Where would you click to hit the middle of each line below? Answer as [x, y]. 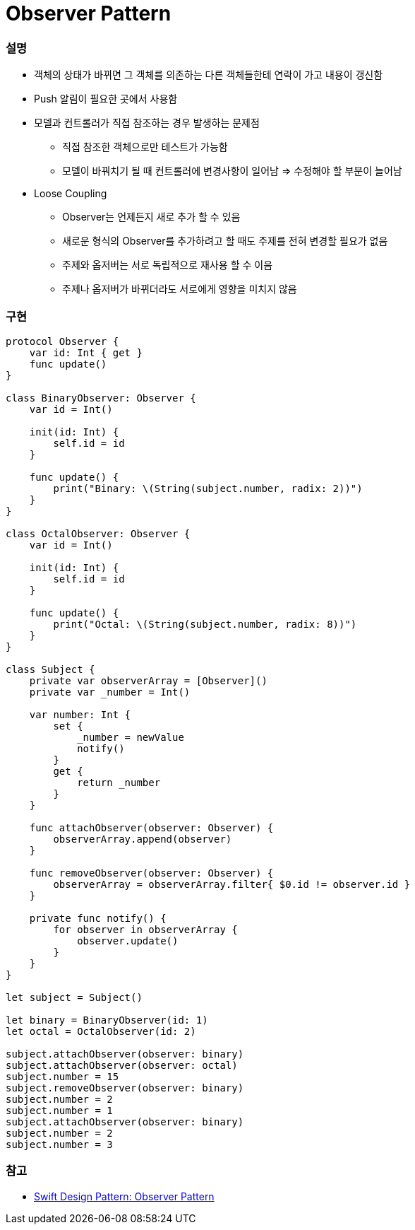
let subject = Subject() [74, 997]
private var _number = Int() [110, 692]
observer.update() [128, 941]
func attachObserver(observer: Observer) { [151, 827]
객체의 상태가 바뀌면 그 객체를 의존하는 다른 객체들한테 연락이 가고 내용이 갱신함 [209, 75]
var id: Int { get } [86, 352]
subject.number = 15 [62, 1076]
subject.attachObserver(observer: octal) [122, 1065]
